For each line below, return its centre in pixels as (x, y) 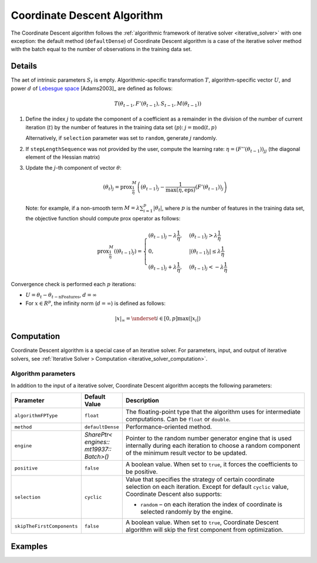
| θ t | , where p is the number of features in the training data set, (229, 209)
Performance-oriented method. (169, 427)
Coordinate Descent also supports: (174, 494)
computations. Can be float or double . (178, 419)
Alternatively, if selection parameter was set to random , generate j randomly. (121, 138)
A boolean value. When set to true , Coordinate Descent (202, 522)
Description (142, 401)
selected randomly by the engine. (186, 512)
